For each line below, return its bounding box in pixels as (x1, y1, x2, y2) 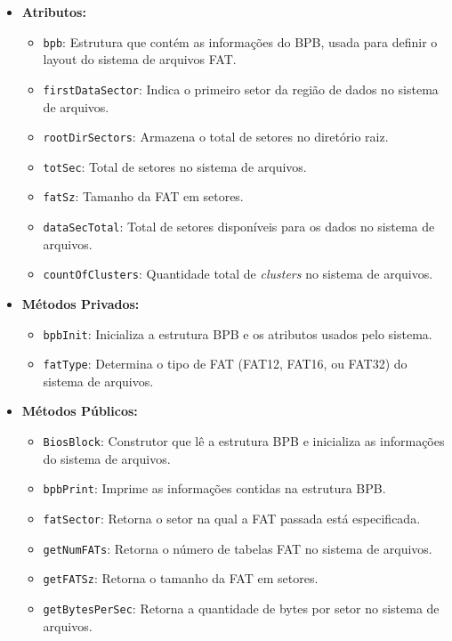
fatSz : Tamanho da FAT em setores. (43, 187, 244, 206)
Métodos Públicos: (21, 402, 138, 420)
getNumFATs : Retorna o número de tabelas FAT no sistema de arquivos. (43, 539, 432, 557)
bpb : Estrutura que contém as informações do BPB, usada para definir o (43, 32, 438, 51)
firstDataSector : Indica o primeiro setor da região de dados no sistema (43, 79, 439, 98)
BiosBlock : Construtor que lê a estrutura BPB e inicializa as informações (43, 432, 445, 450)
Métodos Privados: (21, 294, 140, 312)
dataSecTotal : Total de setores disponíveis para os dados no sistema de (43, 217, 435, 236)
